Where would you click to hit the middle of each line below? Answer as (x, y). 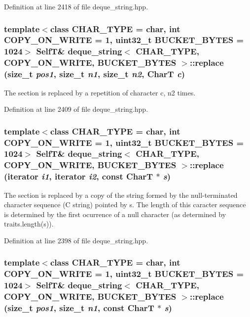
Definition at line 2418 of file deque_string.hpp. (76, 6)
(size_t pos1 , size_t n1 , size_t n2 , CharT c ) (95, 74)
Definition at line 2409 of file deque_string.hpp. (76, 109)
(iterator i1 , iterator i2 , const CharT (79, 176)
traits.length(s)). (29, 224)
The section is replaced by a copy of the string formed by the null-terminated (121, 195)
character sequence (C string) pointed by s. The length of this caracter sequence (125, 204)
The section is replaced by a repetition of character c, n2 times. (100, 92)
